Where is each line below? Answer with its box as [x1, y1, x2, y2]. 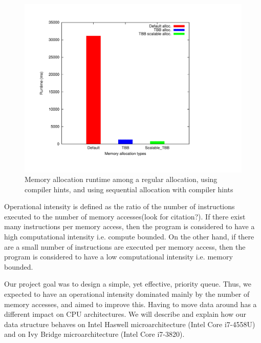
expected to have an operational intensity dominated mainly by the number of [4, 289, 250, 299]
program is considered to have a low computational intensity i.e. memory [4, 251, 233, 262]
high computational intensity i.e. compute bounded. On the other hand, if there [4, 231, 254, 242]
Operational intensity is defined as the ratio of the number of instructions [4, 201, 235, 212]
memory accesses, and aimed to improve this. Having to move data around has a [4, 298, 257, 309]
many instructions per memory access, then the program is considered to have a [4, 221, 255, 232]
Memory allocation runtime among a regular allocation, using [25, 174, 217, 185]
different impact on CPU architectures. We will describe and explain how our [4, 309, 247, 319]
